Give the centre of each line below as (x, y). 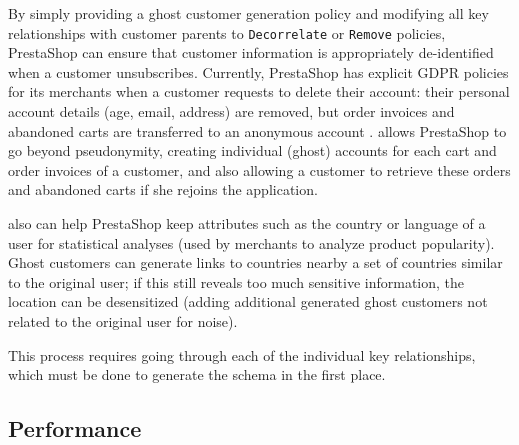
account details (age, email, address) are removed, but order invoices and (231, 111)
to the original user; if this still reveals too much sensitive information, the (236, 281)
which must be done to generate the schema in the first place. (197, 374)
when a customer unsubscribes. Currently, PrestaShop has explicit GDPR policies (258, 71)
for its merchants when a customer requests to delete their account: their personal (259, 91)
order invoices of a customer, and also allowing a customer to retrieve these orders (259, 169)
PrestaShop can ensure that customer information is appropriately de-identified (251, 52)
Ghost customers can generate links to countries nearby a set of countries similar (255, 262)
